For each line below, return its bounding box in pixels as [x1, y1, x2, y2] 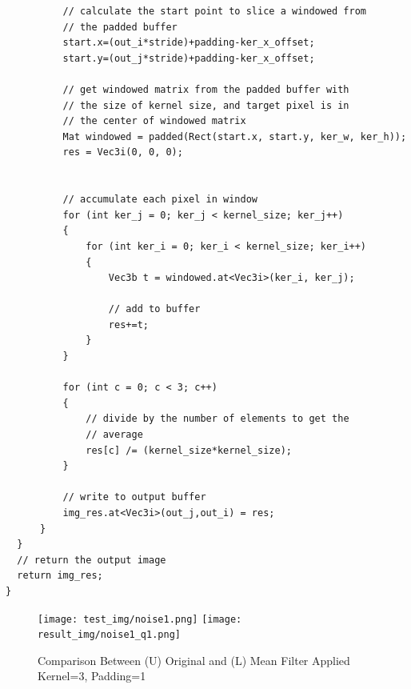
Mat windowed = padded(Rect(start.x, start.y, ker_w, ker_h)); [62, 130, 407, 142]
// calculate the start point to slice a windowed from [62, 6, 367, 17]
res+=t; [108, 318, 149, 330]
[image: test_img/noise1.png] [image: [38, 613, 242, 625]
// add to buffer [108, 303, 201, 315]
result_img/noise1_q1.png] [38, 629, 181, 641]
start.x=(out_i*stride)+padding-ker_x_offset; [62, 37, 315, 49]
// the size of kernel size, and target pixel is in [62, 99, 349, 111]
